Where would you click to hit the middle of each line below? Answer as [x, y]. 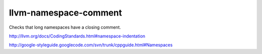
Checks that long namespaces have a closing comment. [65, 27]
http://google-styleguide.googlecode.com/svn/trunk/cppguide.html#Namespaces [91, 45]
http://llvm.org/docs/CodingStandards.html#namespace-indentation [77, 36]
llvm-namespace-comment [65, 13]
